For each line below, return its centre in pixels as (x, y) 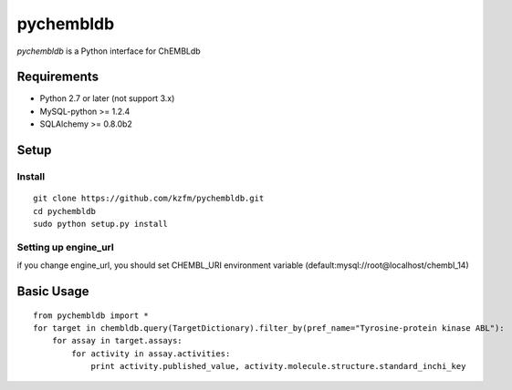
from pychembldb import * (91, 315)
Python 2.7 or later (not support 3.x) (107, 98)
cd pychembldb (64, 211)
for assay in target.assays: (117, 341)
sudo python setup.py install (101, 224)
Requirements (58, 77)
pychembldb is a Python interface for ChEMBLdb (109, 51)
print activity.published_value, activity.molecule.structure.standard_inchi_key (278, 366)
